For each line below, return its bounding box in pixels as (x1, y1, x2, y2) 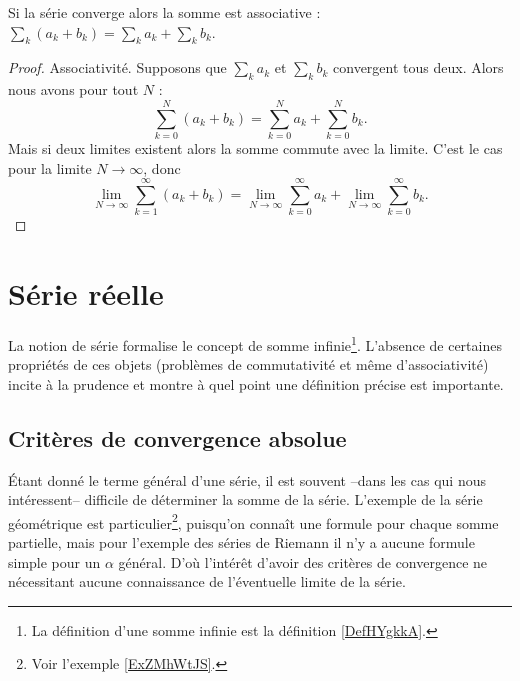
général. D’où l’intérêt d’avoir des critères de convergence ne (118, 551, 488, 572)
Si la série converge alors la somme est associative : (8, 2, 321, 22)
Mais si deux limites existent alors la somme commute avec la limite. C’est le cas (8, 137, 503, 158)
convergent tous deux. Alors (333, 57, 504, 78)
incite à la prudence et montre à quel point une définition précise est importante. (8, 373, 504, 394)
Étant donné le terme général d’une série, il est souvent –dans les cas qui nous (8, 469, 486, 490)
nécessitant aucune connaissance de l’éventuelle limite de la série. (8, 571, 406, 592)
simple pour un (8, 551, 101, 572)
